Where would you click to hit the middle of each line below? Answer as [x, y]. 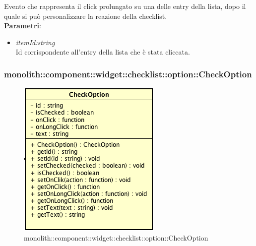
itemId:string [35, 42]
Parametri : [23, 26]
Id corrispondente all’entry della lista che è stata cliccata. [103, 52]
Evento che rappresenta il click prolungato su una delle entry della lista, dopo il [125, 6]
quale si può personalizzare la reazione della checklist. [86, 16]
